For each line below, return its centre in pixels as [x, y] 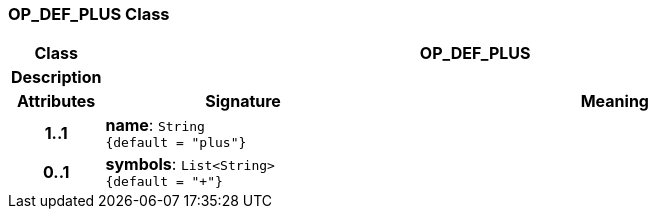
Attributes [56, 101]
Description [56, 77]
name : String [155, 125]
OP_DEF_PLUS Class [89, 14]
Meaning [614, 101]
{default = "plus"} [176, 143]
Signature [243, 101]
